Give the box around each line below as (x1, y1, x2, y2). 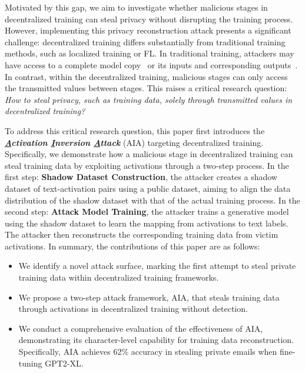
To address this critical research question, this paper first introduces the (5, 124, 265, 136)
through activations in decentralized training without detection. (18, 302, 248, 315)
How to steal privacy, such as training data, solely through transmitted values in (5, 93, 293, 105)
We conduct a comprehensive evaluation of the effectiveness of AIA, (18, 322, 263, 334)
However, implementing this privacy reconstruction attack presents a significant (5, 24, 291, 36)
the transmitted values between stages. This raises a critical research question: (5, 82, 287, 94)
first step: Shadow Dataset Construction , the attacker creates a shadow (5, 171, 277, 183)
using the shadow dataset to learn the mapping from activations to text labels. (5, 217, 289, 229)
